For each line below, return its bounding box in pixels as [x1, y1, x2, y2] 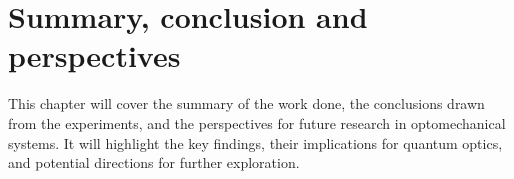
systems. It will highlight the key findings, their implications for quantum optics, [8, 132, 503, 153]
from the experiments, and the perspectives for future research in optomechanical [8, 112, 506, 133]
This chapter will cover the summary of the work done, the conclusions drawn [8, 93, 485, 114]
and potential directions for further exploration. [8, 152, 300, 173]
